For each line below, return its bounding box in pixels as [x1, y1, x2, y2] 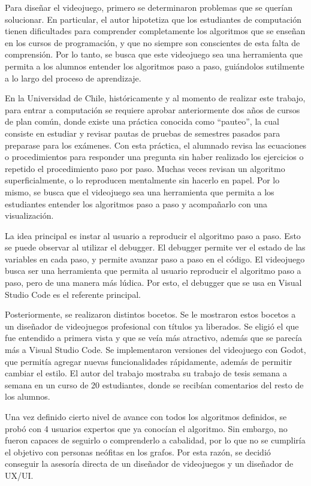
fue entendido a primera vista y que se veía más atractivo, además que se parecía [5, 331, 302, 344]
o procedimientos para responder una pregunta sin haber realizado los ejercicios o [5, 150, 304, 163]
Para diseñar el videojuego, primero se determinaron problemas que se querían [5, 1, 292, 13]
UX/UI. [5, 469, 34, 481]
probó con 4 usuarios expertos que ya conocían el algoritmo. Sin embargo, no [5, 422, 288, 434]
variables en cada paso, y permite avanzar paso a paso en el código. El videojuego [5, 252, 305, 265]
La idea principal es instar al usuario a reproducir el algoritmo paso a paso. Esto [5, 229, 301, 242]
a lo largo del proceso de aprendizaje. [5, 71, 141, 84]
